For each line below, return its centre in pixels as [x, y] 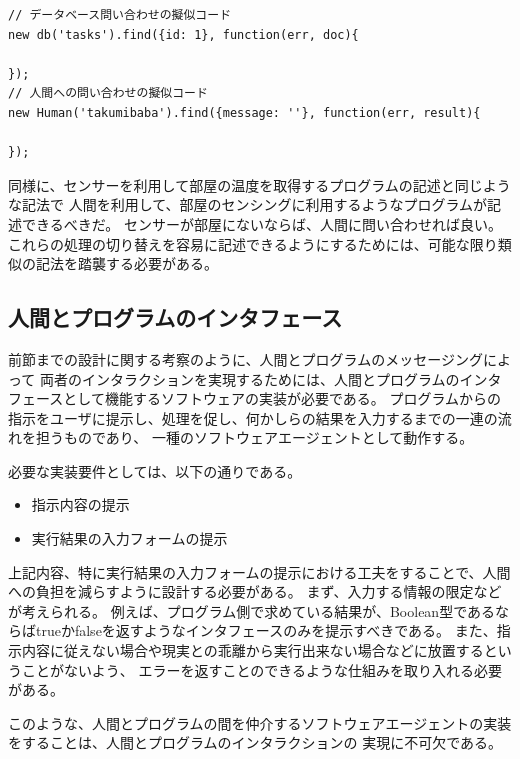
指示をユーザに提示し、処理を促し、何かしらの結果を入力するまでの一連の [253, 417]
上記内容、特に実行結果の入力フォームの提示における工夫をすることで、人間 [259, 571]
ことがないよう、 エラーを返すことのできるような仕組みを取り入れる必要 [261, 669]
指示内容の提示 [80, 504]
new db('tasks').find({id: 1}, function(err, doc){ [183, 34]
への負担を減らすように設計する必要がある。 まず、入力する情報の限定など [255, 591]
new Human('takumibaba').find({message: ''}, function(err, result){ [244, 112]
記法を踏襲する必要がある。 [126, 263]
